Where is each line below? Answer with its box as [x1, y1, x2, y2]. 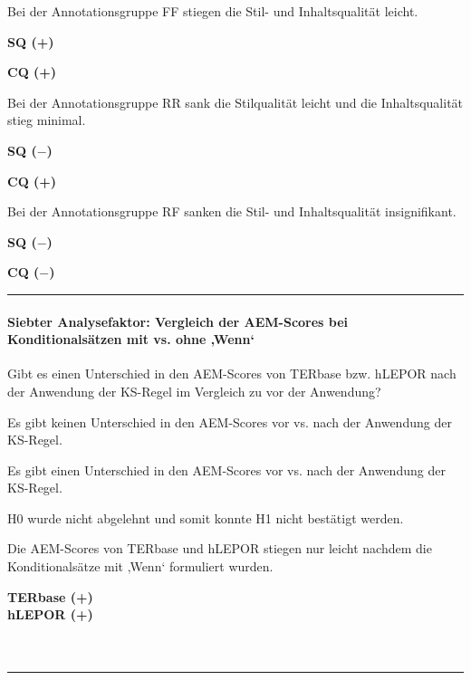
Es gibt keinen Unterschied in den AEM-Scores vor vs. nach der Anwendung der [7, 412, 452, 431]
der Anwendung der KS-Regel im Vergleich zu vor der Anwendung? [7, 381, 381, 400]
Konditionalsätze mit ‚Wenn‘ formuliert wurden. [7, 557, 274, 576]
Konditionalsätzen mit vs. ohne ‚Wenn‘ [7, 330, 255, 349]
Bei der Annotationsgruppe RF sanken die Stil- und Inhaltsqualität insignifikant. [7, 202, 457, 221]
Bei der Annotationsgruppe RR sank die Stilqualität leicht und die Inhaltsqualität [7, 92, 464, 111]
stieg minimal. [7, 110, 86, 129]
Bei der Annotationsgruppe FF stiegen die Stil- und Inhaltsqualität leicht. [7, 2, 418, 20]
